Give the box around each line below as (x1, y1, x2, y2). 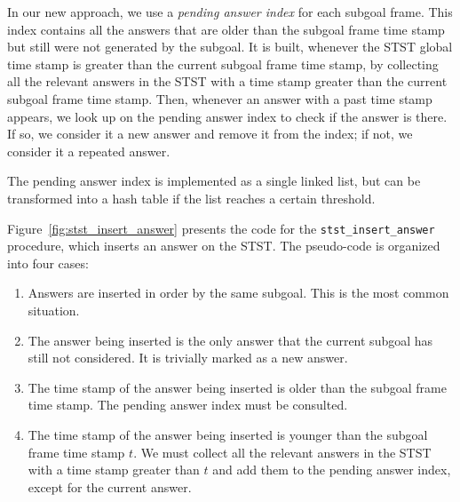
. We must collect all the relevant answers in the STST (133, 442, 432, 461)
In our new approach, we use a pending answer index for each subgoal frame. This (7, 3, 453, 20)
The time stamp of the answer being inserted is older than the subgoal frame (28, 378, 447, 396)
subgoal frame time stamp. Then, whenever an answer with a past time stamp (7, 89, 432, 108)
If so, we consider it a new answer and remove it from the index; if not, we (7, 124, 413, 143)
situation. (28, 300, 80, 319)
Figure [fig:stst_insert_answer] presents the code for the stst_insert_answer (7, 219, 435, 237)
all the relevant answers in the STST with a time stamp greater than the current (7, 72, 448, 91)
